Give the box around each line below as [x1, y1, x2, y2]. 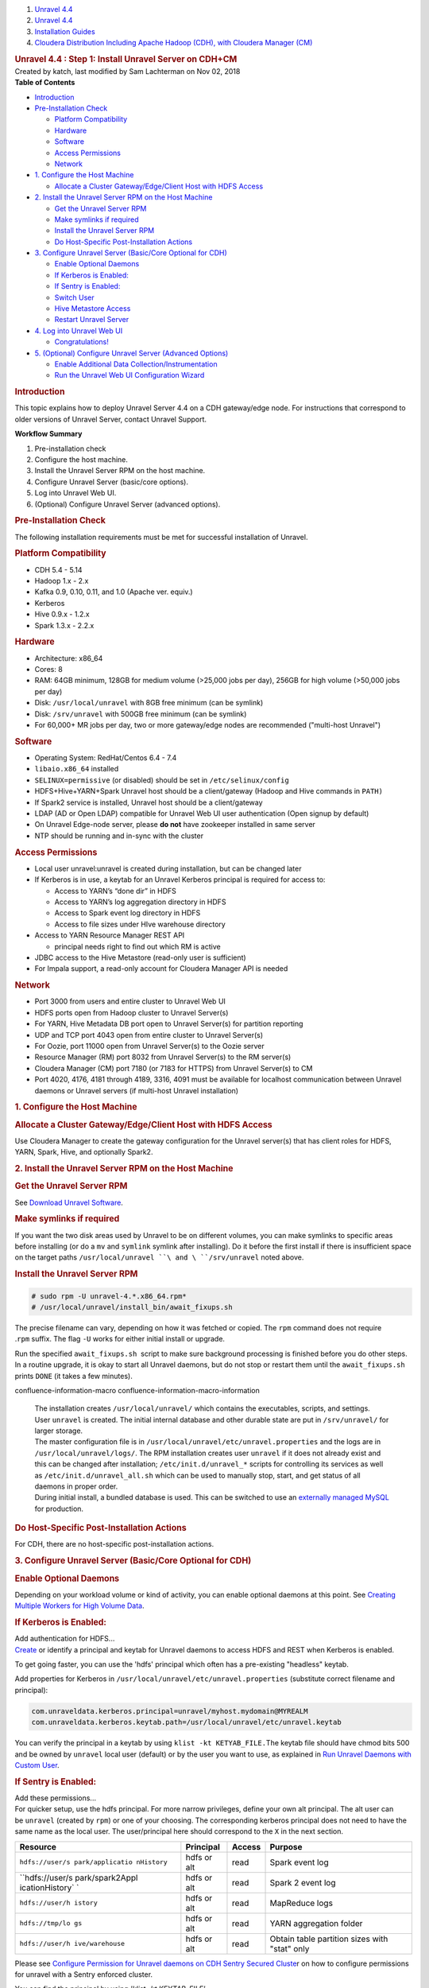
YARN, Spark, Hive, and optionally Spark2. [14, 1147, 153, 1157]
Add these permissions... [14, 1793, 97, 1803]
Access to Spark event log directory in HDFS [54, 908, 201, 918]
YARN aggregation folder [269, 1917, 363, 1928]
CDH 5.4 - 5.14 [34, 565, 83, 574]
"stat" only [269, 1943, 310, 1954]
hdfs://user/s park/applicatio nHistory [19, 1858, 168, 1866]
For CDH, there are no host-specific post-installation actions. [14, 1540, 214, 1549]
